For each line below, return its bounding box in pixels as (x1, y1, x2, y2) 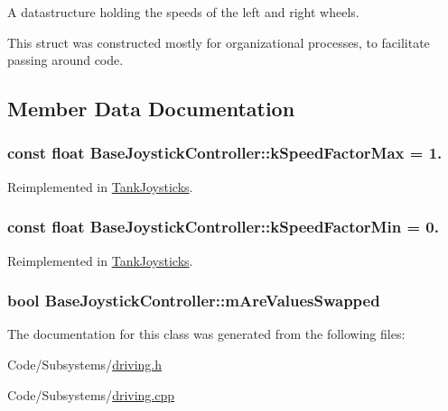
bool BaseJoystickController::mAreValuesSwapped (7, 289, 380, 312)
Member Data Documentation (7, 95, 295, 123)
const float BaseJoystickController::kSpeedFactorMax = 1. (7, 142, 443, 164)
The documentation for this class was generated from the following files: (7, 324, 406, 343)
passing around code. (7, 50, 124, 69)
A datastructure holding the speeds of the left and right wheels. (7, 3, 359, 21)
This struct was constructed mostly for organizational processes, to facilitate (7, 32, 430, 51)
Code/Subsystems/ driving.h (7, 355, 163, 373)
